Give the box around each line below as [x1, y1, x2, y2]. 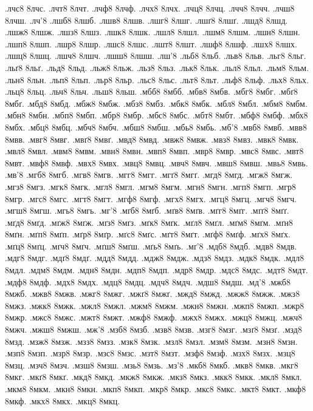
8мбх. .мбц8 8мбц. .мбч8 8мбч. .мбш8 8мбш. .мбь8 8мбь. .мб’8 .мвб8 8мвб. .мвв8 [5, 120, 307, 133]
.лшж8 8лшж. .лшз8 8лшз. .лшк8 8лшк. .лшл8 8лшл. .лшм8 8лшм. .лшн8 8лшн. [5, 25, 300, 38]
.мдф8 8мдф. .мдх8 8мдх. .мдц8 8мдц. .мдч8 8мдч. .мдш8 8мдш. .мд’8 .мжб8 [5, 275, 291, 288]
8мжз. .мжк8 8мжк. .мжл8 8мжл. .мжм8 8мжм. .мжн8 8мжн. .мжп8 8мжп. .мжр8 [5, 299, 304, 311]
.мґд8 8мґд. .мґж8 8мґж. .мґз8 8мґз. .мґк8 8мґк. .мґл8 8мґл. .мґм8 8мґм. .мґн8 [5, 216, 294, 228]
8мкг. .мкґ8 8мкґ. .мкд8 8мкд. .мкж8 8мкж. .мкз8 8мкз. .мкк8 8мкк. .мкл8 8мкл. [5, 370, 302, 383]
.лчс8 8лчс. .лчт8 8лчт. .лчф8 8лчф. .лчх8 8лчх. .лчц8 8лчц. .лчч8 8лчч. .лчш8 [5, 2, 295, 14]
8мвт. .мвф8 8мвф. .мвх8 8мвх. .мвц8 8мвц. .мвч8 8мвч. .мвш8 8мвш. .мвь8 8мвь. [5, 156, 308, 169]
